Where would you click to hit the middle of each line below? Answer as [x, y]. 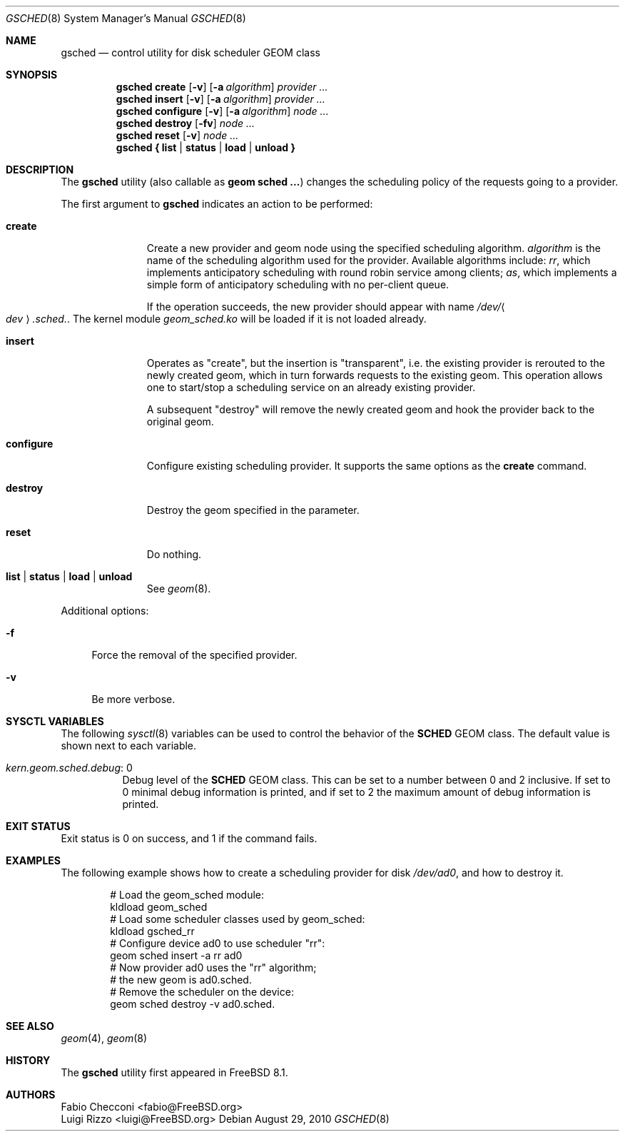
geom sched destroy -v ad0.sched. [193, 1004]
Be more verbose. [133, 699]
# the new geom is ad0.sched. [181, 980]
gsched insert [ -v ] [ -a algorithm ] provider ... [220, 99]
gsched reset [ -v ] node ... [177, 135]
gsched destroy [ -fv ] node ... [186, 123]
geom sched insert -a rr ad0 [176, 955]
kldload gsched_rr [152, 931]
